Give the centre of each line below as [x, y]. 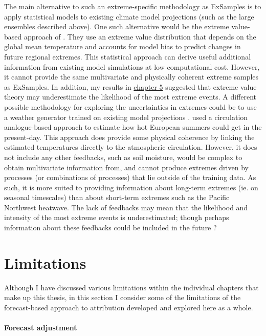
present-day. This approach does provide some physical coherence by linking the [129, 137]
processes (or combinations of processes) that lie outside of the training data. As [130, 177]
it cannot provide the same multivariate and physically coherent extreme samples [131, 77]
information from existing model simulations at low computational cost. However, [132, 66]
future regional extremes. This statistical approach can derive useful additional [128, 56]
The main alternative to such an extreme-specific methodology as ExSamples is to [133, 6]
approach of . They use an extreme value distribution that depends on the [140, 36]
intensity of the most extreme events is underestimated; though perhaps [117, 217]
